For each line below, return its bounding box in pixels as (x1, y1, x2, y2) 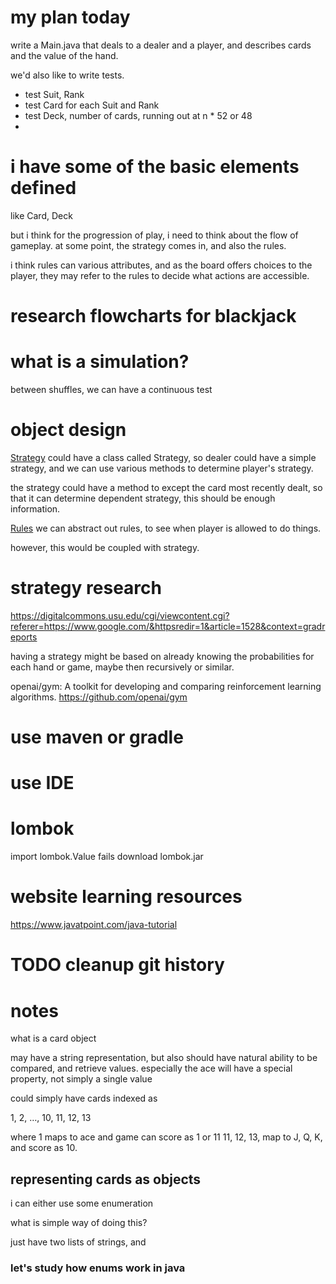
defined (10, 177, 77, 200)
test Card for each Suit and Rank (24, 99, 160, 111)
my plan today (10, 6, 131, 29)
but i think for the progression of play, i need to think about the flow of (10, 229, 299, 241)
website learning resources (10, 886, 243, 908)
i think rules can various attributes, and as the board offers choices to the (10, 259, 313, 271)
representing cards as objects (10, 1171, 202, 1188)
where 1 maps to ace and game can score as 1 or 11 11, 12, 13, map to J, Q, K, (10, 1131, 323, 1143)
